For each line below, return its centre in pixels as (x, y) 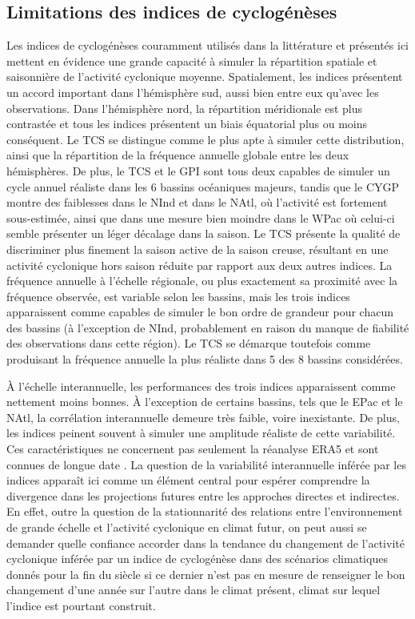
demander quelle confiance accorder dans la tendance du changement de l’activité (206, 543)
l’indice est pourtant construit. (81, 605)
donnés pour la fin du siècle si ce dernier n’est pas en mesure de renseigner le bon (206, 574)
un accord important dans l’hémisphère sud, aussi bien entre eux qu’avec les (193, 92)
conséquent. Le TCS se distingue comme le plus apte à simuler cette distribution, (206, 139)
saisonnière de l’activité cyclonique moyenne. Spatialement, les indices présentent (205, 76)
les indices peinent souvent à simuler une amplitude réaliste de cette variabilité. (201, 433)
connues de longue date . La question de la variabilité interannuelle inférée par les (206, 464)
